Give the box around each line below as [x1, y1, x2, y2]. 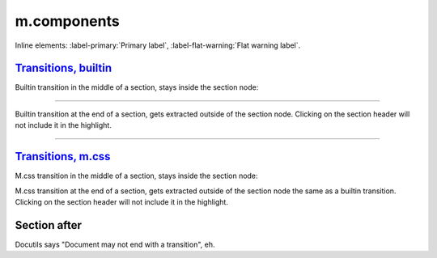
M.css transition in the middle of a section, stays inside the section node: [15, 171, 258, 181]
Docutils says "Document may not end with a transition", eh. [15, 239, 215, 249]
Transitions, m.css [15, 150, 111, 163]
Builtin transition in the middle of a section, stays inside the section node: [15, 82, 259, 92]
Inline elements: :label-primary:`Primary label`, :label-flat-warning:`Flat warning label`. [15, 40, 301, 50]
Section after [15, 218, 83, 232]
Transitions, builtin [15, 61, 112, 75]
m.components [15, 12, 121, 30]
